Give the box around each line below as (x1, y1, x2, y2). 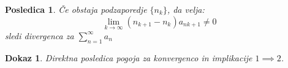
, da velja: (167, 3, 205, 15)
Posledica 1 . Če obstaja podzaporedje (5, 3, 147, 15)
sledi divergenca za (5, 29, 74, 42)
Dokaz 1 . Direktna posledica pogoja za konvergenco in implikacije (5, 51, 252, 64)
